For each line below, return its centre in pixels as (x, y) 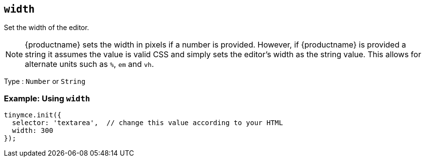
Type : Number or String (45, 81)
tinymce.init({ (33, 115)
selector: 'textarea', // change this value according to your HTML (148, 123)
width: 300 (33, 131)
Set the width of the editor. (46, 28)
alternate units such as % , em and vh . (90, 64)
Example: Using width (47, 98)
